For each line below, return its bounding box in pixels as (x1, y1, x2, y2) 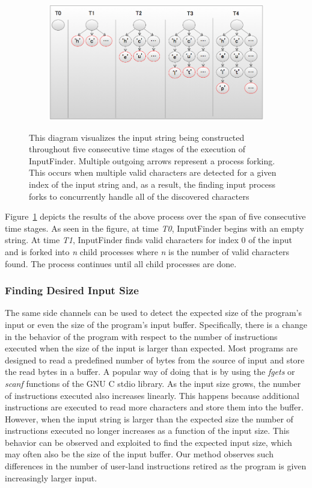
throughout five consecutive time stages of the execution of (29, 143, 245, 155)
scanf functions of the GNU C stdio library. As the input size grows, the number (5, 377, 301, 389)
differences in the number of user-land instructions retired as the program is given (5, 460, 307, 472)
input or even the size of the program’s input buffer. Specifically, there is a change (5, 318, 307, 330)
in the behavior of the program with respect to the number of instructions (5, 330, 278, 342)
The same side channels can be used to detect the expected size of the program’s (5, 306, 302, 319)
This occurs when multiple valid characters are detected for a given (29, 166, 277, 179)
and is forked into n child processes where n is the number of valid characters (5, 245, 289, 258)
